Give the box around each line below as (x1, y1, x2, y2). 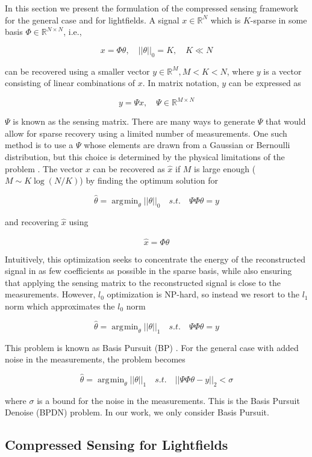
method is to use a (5, 138, 73, 151)
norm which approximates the (5, 300, 115, 312)
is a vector (263, 64, 302, 77)
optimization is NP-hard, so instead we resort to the (107, 288, 299, 300)
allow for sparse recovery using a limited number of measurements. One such (5, 126, 287, 139)
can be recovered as (93, 162, 165, 175)
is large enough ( (194, 162, 256, 175)
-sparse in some (250, 13, 307, 26)
